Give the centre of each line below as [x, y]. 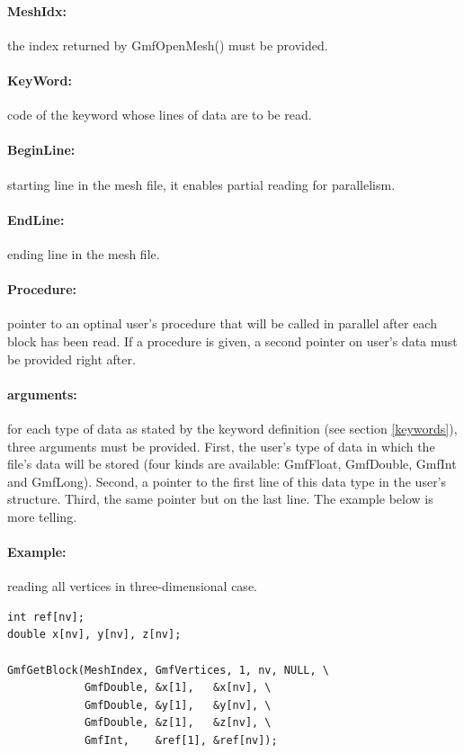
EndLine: [36, 219]
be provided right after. [71, 359]
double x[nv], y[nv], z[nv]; [94, 635]
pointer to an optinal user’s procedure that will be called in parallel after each [222, 323]
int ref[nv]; [46, 617]
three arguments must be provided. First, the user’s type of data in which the [221, 446]
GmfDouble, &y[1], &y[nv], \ [178, 705]
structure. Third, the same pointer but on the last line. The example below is [220, 499]
